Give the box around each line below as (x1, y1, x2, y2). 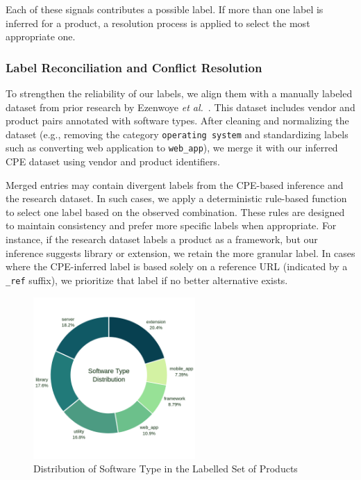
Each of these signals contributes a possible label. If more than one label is (6, 2, 324, 16)
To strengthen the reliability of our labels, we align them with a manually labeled (6, 86, 353, 100)
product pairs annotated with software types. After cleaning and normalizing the (6, 113, 349, 128)
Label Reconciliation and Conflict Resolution (6, 58, 262, 76)
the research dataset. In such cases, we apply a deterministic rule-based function (6, 191, 347, 206)
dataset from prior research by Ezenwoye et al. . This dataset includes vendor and (6, 99, 355, 114)
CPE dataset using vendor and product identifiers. (6, 154, 220, 169)
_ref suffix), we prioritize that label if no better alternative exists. (6, 272, 288, 287)
